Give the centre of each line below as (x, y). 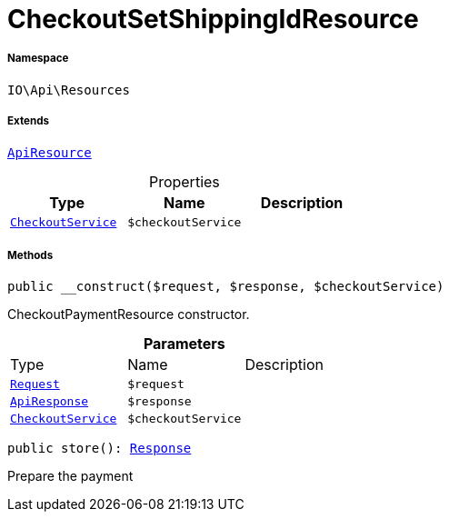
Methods (30, 255)
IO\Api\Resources (69, 90)
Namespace (38, 59)
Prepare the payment (70, 476)
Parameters (184, 344)
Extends (29, 121)
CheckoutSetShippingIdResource (213, 19)
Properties (184, 181)
